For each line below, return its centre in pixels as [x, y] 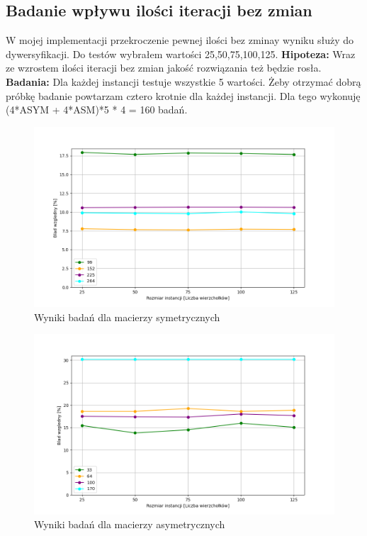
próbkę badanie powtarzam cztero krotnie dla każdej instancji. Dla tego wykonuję [183, 95]
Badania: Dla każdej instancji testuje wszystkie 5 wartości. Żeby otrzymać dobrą [183, 81]
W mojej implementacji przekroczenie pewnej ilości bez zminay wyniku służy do [180, 40]
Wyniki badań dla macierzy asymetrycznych [130, 524]
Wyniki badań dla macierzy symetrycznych [127, 317]
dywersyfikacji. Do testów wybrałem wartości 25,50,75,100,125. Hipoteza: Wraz [181, 54]
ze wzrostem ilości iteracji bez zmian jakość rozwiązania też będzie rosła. [164, 68]
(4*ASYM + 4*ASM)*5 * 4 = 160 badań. [97, 110]
